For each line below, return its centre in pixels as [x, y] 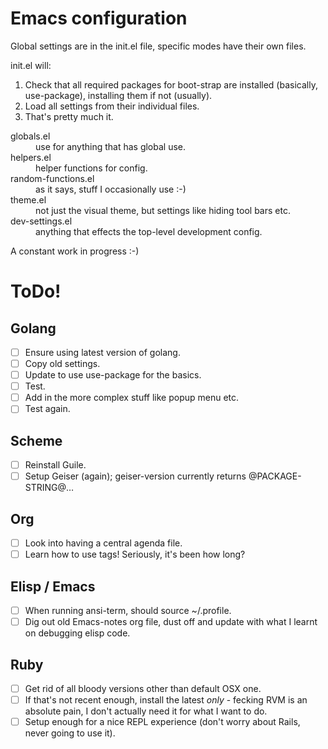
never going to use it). [70, 733]
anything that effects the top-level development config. [149, 231]
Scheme [36, 440]
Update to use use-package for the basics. [113, 375]
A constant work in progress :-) [75, 251]
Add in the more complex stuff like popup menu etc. [132, 398]
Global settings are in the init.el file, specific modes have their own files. [158, 46]
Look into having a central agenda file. [103, 543]
